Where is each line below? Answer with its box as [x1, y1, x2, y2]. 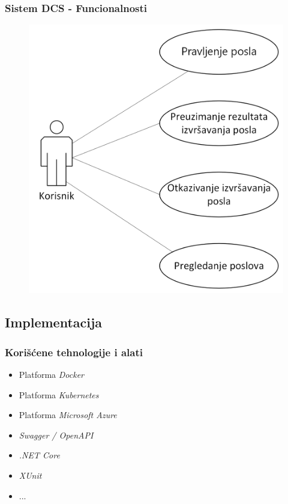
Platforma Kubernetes [19, 388, 99, 401]
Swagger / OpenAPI [19, 428, 94, 441]
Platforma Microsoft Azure [19, 408, 117, 421]
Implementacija [5, 313, 103, 332]
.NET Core [19, 449, 60, 461]
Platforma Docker [19, 368, 85, 380]
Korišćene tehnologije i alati [5, 344, 143, 359]
